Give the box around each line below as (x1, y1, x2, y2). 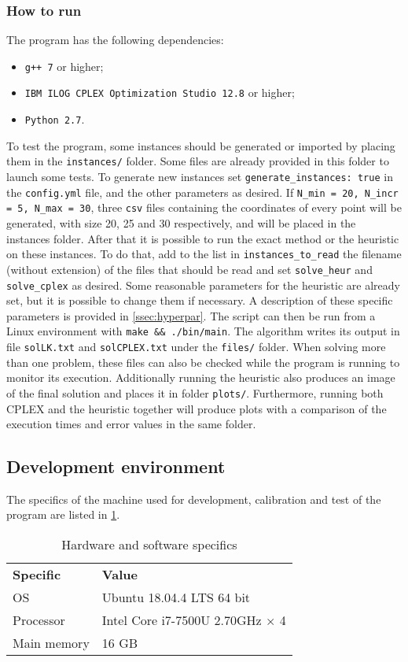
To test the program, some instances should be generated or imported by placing (6, 137, 395, 153)
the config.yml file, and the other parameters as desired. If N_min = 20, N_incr (6, 183, 399, 200)
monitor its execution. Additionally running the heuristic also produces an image (6, 369, 395, 386)
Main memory (13, 634, 90, 653)
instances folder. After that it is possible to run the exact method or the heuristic (6, 230, 399, 246)
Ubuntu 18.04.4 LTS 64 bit (101, 588, 251, 607)
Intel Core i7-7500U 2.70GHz (101, 611, 262, 630)
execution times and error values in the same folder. (6, 416, 256, 432)
